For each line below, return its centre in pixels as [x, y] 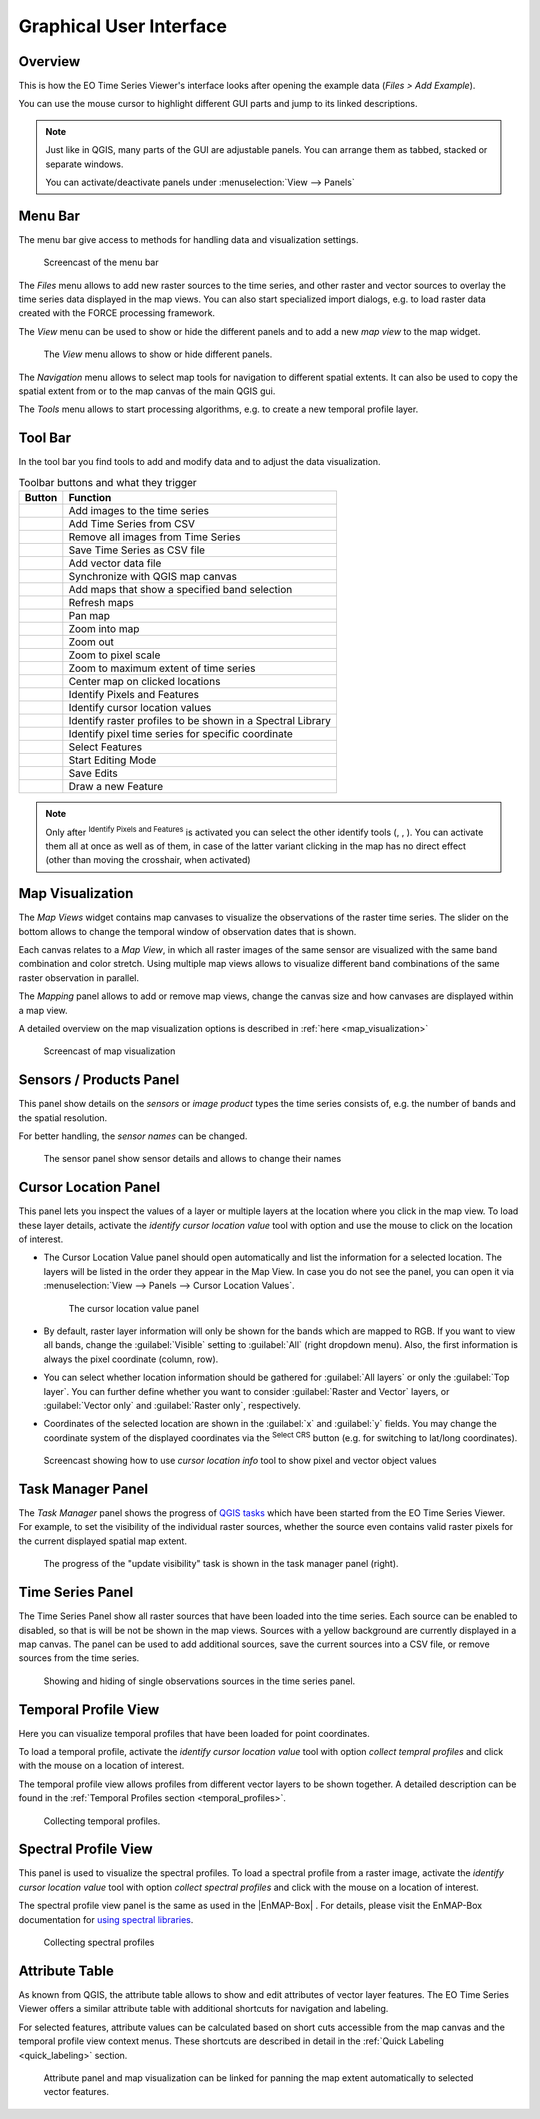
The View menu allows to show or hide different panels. [158, 354]
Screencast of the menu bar [101, 262]
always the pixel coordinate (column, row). [131, 1359]
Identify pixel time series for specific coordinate [181, 734]
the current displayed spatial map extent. [102, 1541]
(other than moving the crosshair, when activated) [148, 860]
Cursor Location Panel [89, 1187]
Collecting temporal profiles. [102, 1821]
